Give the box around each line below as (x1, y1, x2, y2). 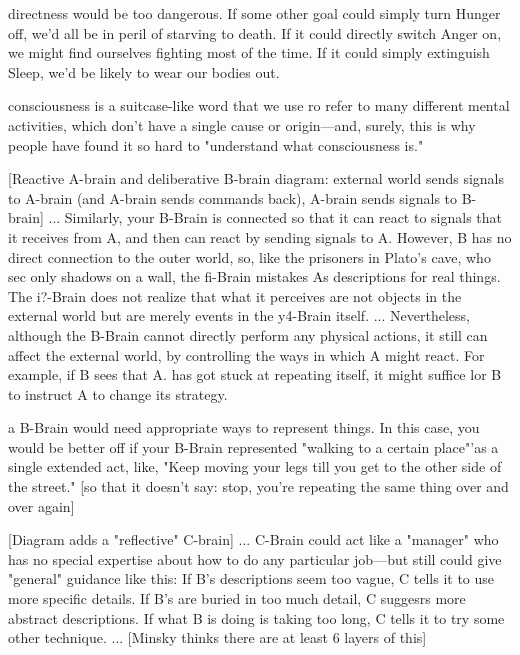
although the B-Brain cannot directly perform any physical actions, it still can (8, 324, 488, 345)
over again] (8, 495, 75, 516)
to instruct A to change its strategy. (8, 383, 228, 404)
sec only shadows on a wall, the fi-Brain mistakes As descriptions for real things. (8, 266, 501, 287)
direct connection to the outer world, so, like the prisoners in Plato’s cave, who (8, 246, 491, 267)
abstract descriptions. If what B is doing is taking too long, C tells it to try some (8, 607, 505, 628)
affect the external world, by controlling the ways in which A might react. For (8, 344, 485, 365)
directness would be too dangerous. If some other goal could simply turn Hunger (8, 3, 501, 23)
